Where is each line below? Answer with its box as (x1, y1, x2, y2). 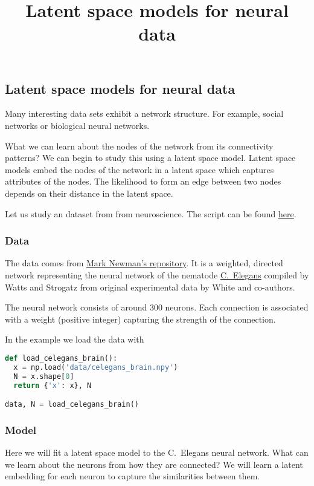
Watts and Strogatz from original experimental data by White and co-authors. (5, 280, 295, 293)
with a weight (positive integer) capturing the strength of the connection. (5, 312, 276, 325)
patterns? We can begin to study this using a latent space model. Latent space (5, 151, 296, 164)
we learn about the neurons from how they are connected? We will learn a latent (5, 458, 303, 470)
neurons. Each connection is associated (165, 301, 309, 314)
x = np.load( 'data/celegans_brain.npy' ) (13, 363, 178, 372)
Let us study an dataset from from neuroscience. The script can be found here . (5, 207, 296, 220)
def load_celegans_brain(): (5, 353, 118, 363)
